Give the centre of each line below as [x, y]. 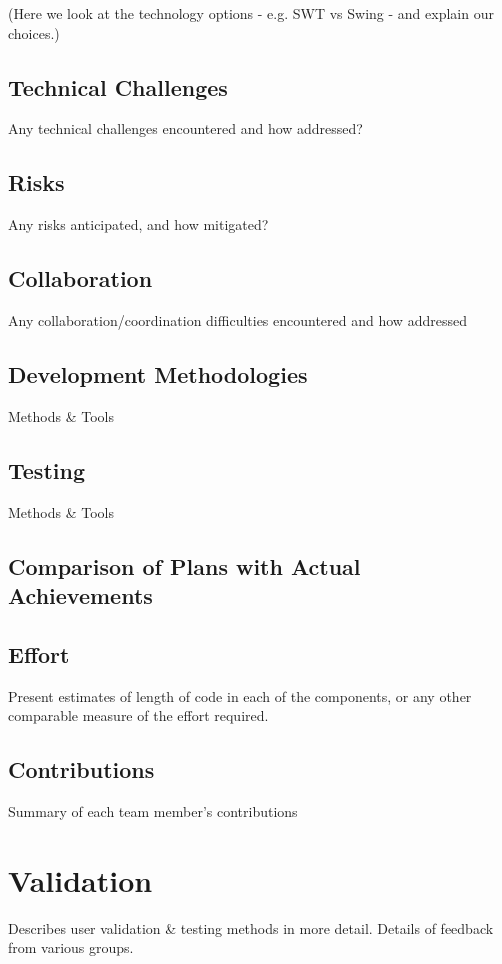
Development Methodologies [158, 373]
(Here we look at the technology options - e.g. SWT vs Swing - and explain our [251, 13]
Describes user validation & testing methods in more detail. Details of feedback [251, 927]
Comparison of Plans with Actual [184, 565]
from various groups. [71, 947]
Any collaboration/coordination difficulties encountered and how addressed [237, 319]
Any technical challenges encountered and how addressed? [185, 128]
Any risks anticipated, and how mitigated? [138, 224]
